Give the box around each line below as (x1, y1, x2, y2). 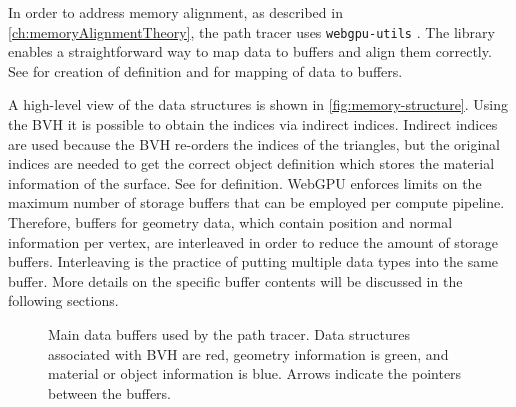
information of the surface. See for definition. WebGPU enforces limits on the (8, 172, 482, 193)
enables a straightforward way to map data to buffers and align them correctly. (8, 41, 492, 62)
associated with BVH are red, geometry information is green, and (48, 343, 449, 364)
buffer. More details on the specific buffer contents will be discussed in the (8, 270, 463, 291)
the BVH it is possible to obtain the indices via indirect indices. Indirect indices (8, 114, 498, 135)
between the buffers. (48, 382, 171, 403)
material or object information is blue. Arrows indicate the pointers (48, 363, 462, 384)
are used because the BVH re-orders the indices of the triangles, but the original (8, 133, 500, 154)
